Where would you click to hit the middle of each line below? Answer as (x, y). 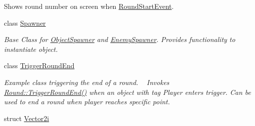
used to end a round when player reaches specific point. (87, 102)
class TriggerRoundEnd (39, 65)
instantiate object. (31, 49)
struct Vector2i (27, 118)
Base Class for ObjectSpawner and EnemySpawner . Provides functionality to (120, 39)
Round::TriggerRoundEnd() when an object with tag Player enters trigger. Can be (127, 92)
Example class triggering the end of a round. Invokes (87, 82)
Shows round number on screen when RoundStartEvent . (89, 6)
